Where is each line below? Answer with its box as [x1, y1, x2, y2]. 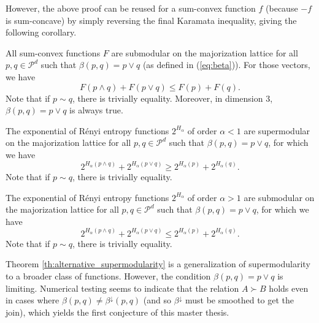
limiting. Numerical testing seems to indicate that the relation [6, 281, 239, 294]
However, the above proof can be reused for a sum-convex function [6, 2, 256, 14]
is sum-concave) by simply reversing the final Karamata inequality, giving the [6, 13, 297, 26]
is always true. [69, 104, 123, 116]
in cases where [6, 294, 60, 306]
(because [266, 2, 298, 14]
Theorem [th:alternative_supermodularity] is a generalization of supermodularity [6, 257, 310, 270]
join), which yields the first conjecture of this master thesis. [6, 305, 229, 318]
